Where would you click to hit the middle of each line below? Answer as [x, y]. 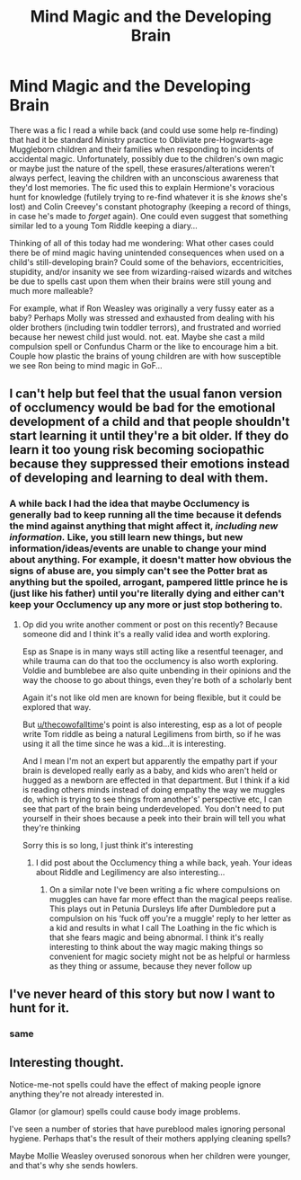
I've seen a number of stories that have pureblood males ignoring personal [147, 1129]
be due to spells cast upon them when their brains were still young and [140, 281]
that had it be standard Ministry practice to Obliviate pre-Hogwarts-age [142, 139]
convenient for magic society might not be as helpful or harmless [169, 956]
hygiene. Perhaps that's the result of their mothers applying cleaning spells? [150, 1138]
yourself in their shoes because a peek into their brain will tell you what [154, 818]
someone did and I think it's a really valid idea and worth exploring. [146, 634]
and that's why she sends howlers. [74, 1165]
